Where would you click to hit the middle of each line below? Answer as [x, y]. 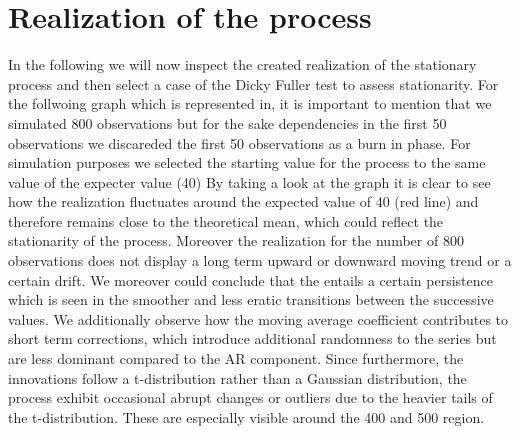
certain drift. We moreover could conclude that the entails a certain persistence [251, 279]
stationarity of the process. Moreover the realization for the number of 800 [236, 240]
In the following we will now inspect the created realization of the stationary [242, 64]
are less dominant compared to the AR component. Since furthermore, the [236, 358]
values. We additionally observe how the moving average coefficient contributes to [258, 318]
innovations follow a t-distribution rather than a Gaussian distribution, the [237, 377]
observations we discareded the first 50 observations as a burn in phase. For [239, 142]
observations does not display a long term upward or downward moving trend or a [260, 260]
